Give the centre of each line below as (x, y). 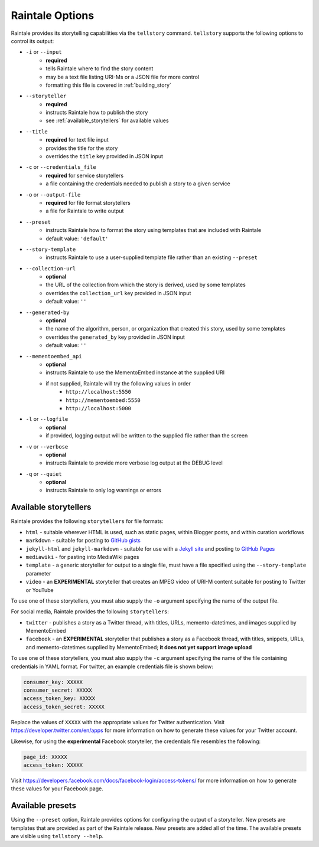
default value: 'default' (77, 238)
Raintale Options (53, 15)
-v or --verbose (47, 446)
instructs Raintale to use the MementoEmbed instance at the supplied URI (135, 372)
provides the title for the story (82, 148)
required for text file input (77, 140)
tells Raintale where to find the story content (100, 68)
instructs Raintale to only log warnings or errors (104, 490)
